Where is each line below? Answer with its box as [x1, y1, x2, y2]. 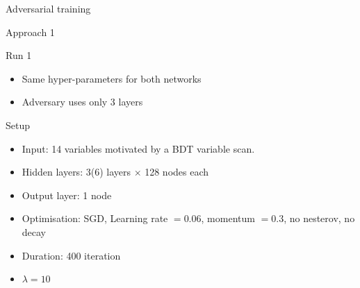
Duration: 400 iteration [22, 248, 121, 262]
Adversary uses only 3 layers [22, 94, 143, 109]
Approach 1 [6, 24, 55, 39]
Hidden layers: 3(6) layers [22, 164, 131, 179]
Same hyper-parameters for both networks [22, 71, 202, 85]
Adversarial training [6, 1, 91, 15]
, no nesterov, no [284, 211, 355, 226]
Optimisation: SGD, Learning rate [22, 211, 168, 226]
